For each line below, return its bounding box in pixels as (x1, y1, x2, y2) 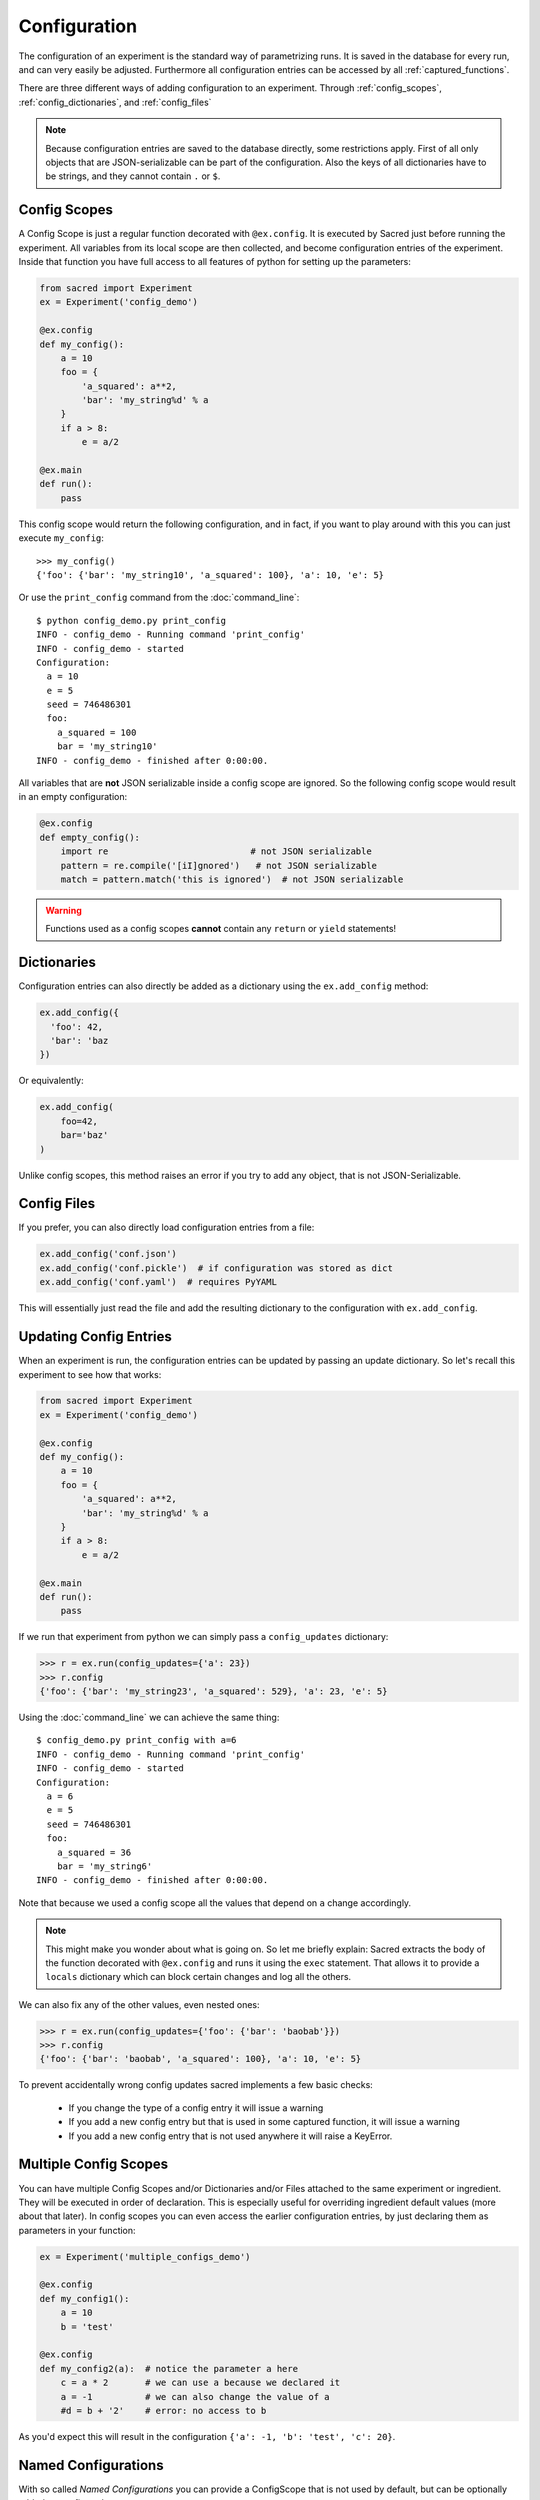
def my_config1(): (39, 2293, 130, 2304)
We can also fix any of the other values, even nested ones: (18, 1998, 260, 2010)
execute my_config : (18, 532, 105, 544)
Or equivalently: (18, 1075, 84, 1087)
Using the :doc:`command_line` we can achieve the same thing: (18, 1711, 280, 1724)
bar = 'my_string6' (56, 1860, 153, 1872)
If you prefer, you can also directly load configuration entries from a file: (18, 1221, 315, 1234)
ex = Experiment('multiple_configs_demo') (39, 2251, 251, 2262)
